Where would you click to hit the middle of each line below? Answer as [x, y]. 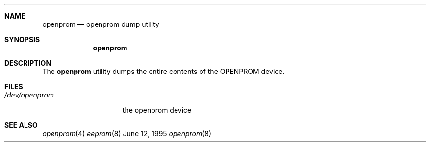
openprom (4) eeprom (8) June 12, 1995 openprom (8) [127, 134]
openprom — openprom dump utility [101, 24]
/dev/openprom [29, 95]
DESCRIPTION [28, 63]
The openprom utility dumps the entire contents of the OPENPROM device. [164, 71]
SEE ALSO [21, 125]
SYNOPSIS [22, 39]
